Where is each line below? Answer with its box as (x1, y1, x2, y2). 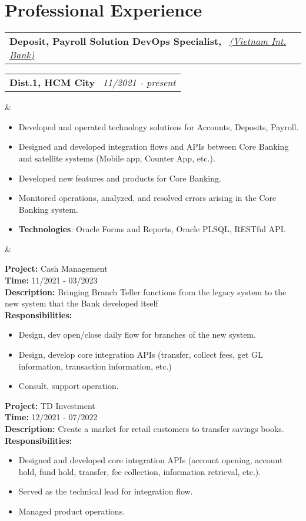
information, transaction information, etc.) (18, 360, 172, 372)
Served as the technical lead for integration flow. (18, 485, 193, 497)
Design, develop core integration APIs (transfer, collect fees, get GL (18, 348, 263, 361)
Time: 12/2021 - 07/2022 (5, 411, 98, 423)
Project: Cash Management (5, 262, 108, 275)
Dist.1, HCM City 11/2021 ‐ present (9, 75, 176, 90)
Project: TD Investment (5, 399, 95, 411)
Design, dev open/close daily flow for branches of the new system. (18, 328, 256, 341)
